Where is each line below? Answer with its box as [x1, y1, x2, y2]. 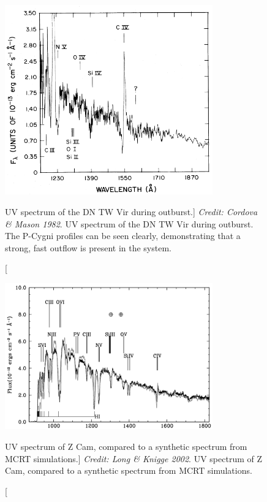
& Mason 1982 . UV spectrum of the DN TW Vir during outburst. [5, 217, 254, 230]
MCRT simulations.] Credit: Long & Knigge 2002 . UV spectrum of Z [5, 452, 262, 465]
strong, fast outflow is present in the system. [5, 241, 171, 254]
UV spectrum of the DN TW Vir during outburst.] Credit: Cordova [5, 205, 258, 218]
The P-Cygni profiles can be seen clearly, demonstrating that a [5, 229, 241, 242]
